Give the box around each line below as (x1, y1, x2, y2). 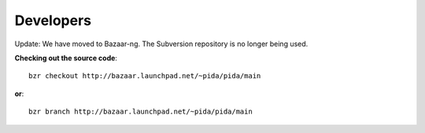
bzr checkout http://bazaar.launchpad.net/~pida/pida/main (28, 71, 261, 81)
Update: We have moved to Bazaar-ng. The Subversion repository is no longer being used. (14, 39, 309, 49)
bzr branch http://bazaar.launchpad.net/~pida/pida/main (28, 107, 253, 117)
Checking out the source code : (14, 53, 118, 63)
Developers (14, 12, 92, 29)
